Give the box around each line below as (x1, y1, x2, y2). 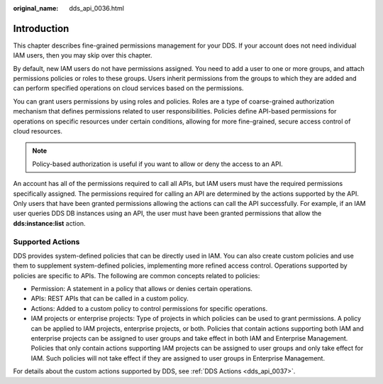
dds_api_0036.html (69, 4, 124, 12)
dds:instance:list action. (13, 219, 86, 227)
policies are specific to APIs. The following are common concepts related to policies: (13, 271, 260, 280)
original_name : (13, 4, 59, 12)
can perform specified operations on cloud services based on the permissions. (13, 84, 244, 92)
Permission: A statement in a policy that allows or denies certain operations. (30, 285, 253, 293)
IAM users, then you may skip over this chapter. (13, 51, 152, 60)
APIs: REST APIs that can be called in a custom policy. (30, 295, 189, 303)
